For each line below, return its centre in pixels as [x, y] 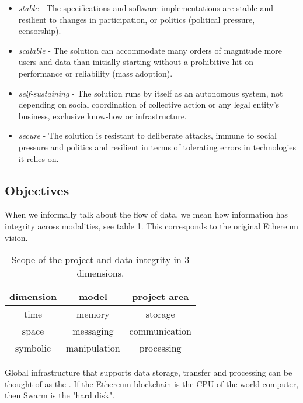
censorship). [40, 31]
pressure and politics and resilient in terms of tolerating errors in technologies [157, 147]
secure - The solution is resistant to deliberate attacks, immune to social [147, 135]
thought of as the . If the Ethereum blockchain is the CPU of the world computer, [152, 383]
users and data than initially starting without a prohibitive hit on [136, 62]
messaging [93, 331]
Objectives [37, 190]
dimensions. [100, 273]
